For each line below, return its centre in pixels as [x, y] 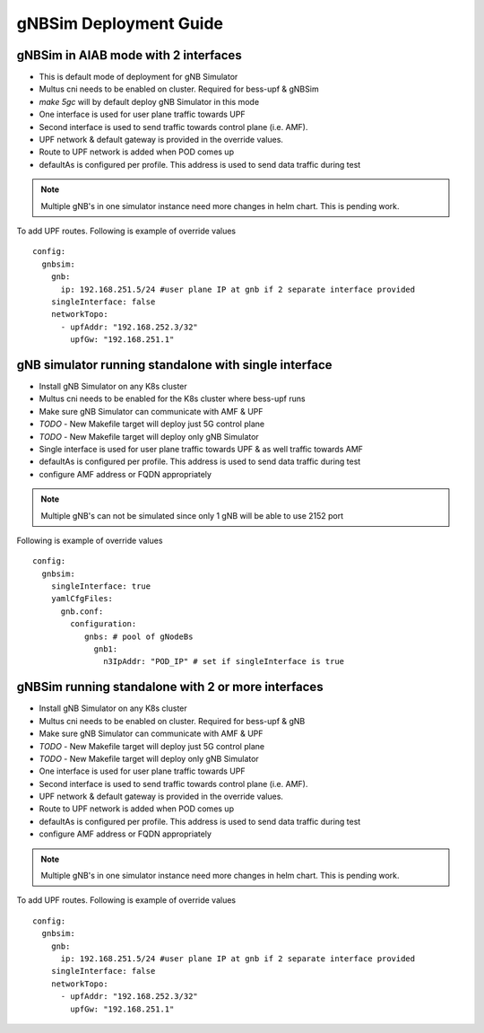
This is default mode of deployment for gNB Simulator [138, 77]
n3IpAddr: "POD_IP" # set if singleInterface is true [224, 661]
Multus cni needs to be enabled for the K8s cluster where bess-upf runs [172, 398]
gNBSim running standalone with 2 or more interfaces [170, 687]
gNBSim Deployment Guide [120, 23]
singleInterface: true [101, 587]
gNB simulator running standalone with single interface [174, 365]
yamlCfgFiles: [82, 599]
